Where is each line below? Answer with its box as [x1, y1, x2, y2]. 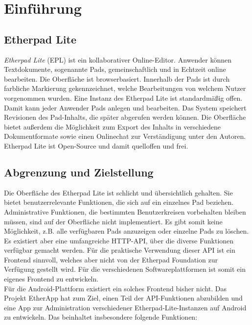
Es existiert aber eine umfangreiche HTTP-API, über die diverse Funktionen [4, 235, 234, 245]
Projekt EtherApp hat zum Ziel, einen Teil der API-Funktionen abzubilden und [4, 293, 243, 303]
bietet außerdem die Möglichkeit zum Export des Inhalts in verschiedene [4, 121, 221, 131]
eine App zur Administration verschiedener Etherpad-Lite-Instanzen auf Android [4, 302, 247, 312]
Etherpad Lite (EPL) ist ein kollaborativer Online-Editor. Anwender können [4, 54, 231, 65]
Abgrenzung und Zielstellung [4, 164, 154, 179]
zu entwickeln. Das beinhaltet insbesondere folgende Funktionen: [4, 312, 198, 322]
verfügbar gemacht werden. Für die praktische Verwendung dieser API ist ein [4, 245, 235, 255]
